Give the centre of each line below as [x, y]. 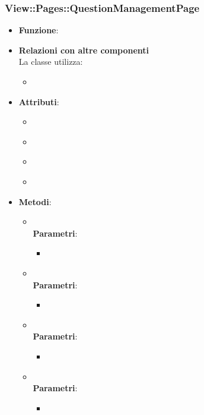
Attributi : [39, 101]
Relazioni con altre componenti [84, 50]
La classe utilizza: [51, 62]
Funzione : [39, 30]
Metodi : [35, 201]
